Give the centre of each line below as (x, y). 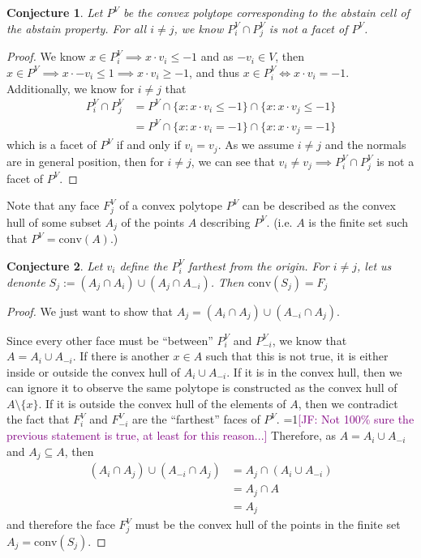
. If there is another (121, 356)
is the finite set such (359, 221)
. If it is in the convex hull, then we (314, 371)
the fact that (38, 419)
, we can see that (233, 161)
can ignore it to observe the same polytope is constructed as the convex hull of (202, 388)
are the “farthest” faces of (196, 419)
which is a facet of (52, 145)
